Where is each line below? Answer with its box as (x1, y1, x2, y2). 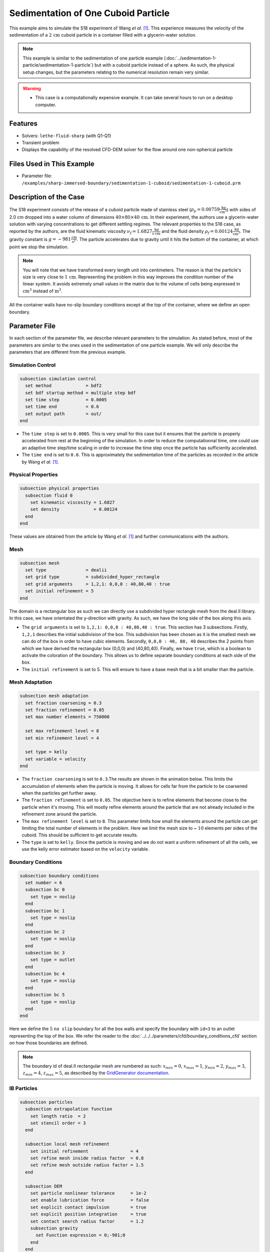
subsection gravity (30, 1225, 78, 1231)
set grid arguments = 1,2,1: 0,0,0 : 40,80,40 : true (25, 581, 170, 587)
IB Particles (9, 1085, 37, 1092)
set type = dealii (25, 567, 107, 573)
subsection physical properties (19, 486, 99, 491)
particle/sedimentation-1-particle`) (22, 62, 93, 68)
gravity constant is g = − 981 (9, 236, 71, 242)
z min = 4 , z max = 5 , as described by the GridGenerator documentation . (22, 1070, 169, 1077)
